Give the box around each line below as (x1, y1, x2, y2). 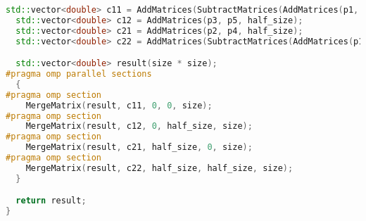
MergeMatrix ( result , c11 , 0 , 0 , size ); (25, 100, 213, 110)
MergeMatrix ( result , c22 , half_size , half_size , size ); (25, 163, 294, 173)
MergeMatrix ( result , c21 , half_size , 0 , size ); (25, 142, 253, 153)
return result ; (15, 196, 87, 206)
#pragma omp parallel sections (6, 69, 152, 80)
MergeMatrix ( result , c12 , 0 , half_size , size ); (25, 121, 253, 132)
